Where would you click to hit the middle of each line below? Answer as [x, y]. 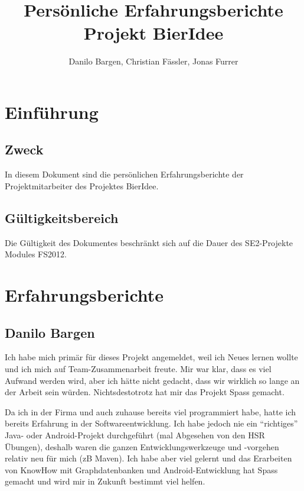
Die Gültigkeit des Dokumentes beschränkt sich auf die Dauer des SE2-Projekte [149, 242]
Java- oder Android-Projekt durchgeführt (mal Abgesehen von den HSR [135, 435]
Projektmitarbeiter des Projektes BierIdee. [82, 185]
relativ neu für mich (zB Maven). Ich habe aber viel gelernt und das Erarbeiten [148, 458]
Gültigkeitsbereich [62, 217]
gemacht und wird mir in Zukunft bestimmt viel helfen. [105, 481]
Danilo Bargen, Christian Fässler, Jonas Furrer [153, 61]
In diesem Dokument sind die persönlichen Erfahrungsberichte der [124, 174]
